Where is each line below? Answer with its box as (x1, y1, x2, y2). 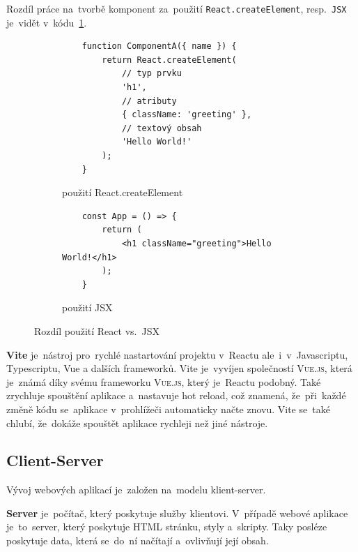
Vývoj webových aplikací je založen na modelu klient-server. (6, 482, 266, 497)
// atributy (121, 96, 177, 106)
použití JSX (62, 300, 113, 315)
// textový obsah (121, 123, 202, 133)
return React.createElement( (102, 54, 237, 65)
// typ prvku (121, 68, 182, 79)
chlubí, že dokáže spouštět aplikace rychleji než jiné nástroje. (6, 415, 268, 430)
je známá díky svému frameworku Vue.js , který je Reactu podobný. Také (6, 374, 321, 389)
